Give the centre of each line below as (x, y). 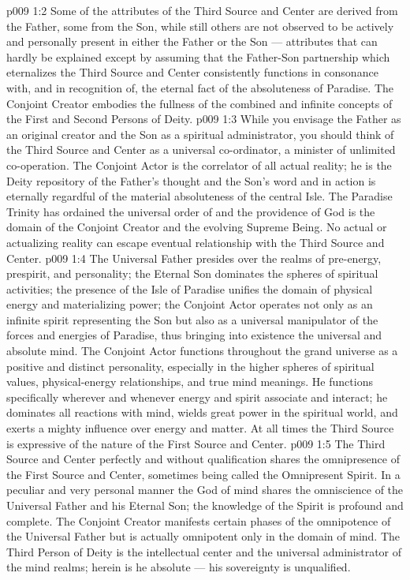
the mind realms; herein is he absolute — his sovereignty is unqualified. (179, 567)
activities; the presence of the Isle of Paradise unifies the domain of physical (190, 288)
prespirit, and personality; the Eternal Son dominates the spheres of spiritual (192, 273)
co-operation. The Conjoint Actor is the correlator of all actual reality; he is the (199, 165)
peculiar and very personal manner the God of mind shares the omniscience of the (205, 490)
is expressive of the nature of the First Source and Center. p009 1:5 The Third (196, 443)
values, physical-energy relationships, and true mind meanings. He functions (190, 382)
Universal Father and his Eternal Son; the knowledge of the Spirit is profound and (205, 505)
